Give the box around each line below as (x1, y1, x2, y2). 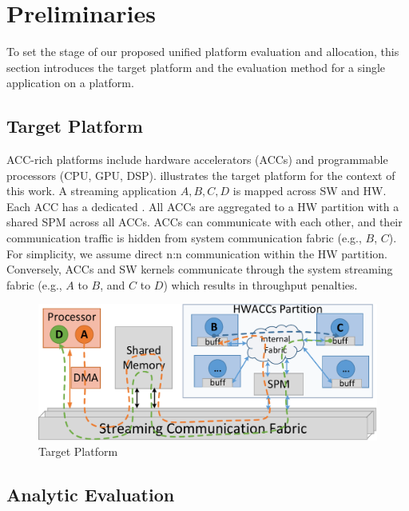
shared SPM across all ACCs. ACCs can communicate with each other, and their (6, 214, 403, 230)
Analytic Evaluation (6, 482, 175, 507)
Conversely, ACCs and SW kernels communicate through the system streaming (6, 261, 393, 277)
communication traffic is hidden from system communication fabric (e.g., (6, 230, 362, 246)
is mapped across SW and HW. (232, 182, 387, 199)
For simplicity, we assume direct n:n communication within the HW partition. (6, 245, 387, 261)
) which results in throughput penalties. (163, 276, 358, 293)
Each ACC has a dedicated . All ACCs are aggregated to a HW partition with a (6, 198, 399, 214)
